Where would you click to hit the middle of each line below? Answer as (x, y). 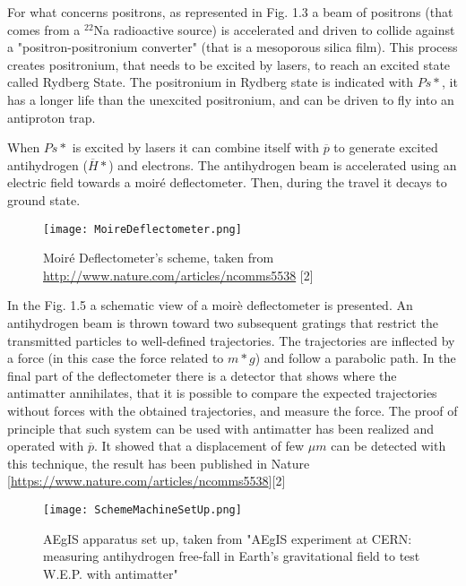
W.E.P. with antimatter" (111, 573)
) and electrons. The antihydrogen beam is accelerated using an (283, 164)
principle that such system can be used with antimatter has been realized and (221, 428)
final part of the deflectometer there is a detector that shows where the (202, 375)
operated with (46, 446)
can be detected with (388, 446)
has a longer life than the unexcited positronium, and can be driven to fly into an (231, 99)
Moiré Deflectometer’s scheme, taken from (159, 258)
